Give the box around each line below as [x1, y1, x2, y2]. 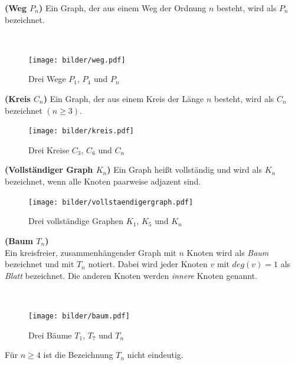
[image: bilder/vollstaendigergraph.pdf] [28, 198, 194, 206]
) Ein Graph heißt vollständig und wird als [107, 163, 262, 176]
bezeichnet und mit [5, 258, 74, 270]
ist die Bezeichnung [43, 348, 113, 361]
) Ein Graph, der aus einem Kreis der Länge [43, 93, 204, 105]
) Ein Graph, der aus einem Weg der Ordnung [39, 2, 206, 14]
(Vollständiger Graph [5, 163, 93, 176]
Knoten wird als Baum [186, 246, 269, 258]
